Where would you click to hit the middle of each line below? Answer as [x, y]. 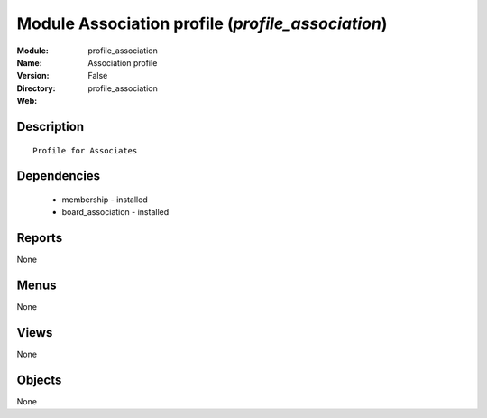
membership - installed [105, 200]
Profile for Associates [85, 150]
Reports [40, 238]
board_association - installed [115, 212]
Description [51, 126]
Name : [29, 62]
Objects [39, 380]
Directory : [36, 88]
